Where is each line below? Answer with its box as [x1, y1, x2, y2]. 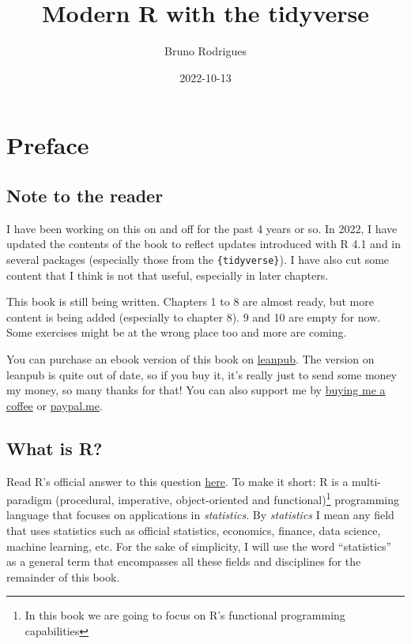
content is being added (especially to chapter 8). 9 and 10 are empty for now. [6, 308, 381, 325]
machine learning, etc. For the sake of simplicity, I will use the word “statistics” [6, 537, 392, 554]
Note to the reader [6, 183, 164, 207]
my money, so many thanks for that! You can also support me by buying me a [6, 382, 386, 398]
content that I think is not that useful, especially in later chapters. [6, 266, 329, 283]
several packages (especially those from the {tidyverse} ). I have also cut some [6, 250, 390, 267]
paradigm [6, 491, 52, 507]
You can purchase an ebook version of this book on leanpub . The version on [6, 350, 375, 367]
